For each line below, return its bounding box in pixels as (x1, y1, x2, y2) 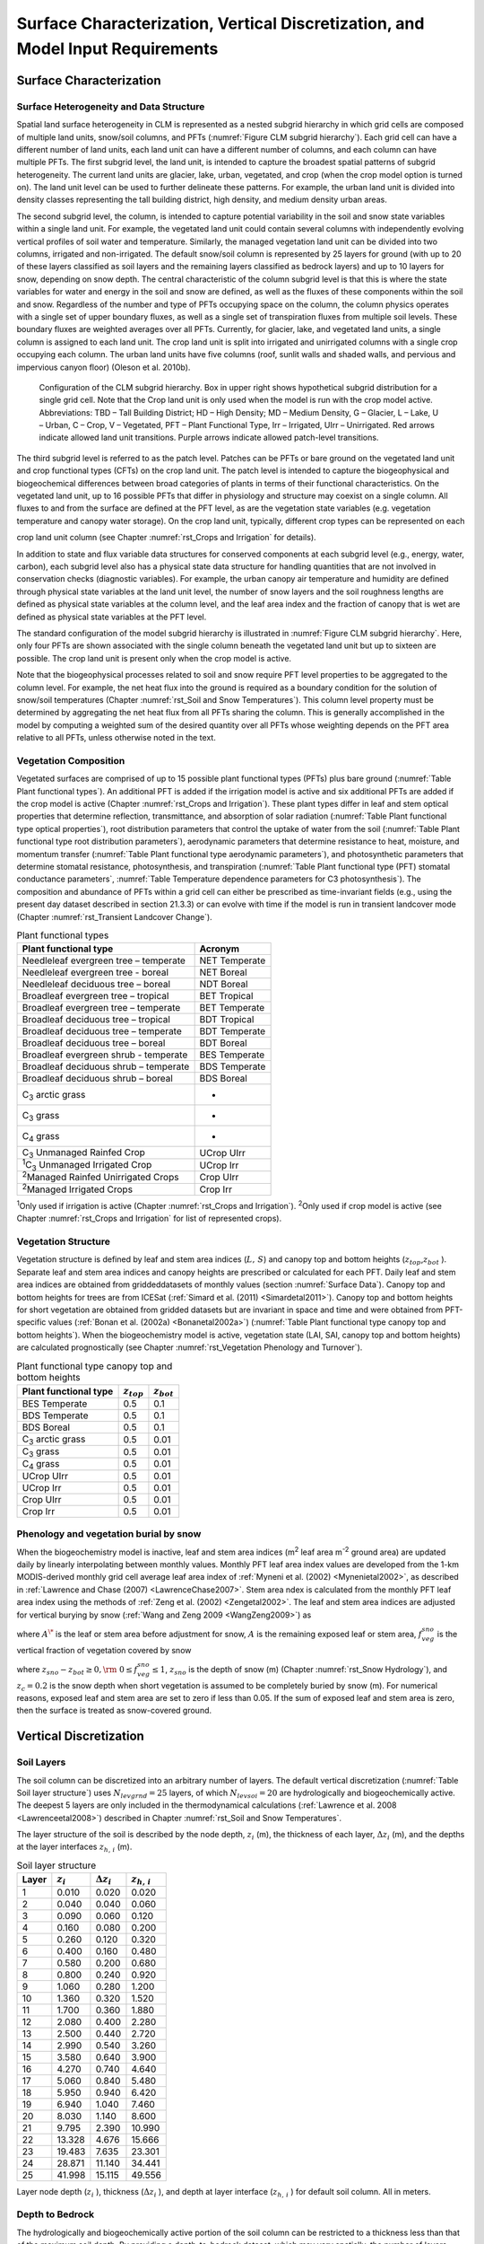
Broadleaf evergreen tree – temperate (22, 1002, 181, 1014)
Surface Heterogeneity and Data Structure (16, 100, 205, 112)
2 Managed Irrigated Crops (22, 1181, 134, 1196)
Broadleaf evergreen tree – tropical (22, 990, 169, 1003)
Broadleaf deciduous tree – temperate (22, 1025, 183, 1038)
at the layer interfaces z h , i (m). (16, 1841, 133, 1854)
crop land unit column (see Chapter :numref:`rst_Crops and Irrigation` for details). (16, 532, 317, 543)
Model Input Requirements (16, 39, 219, 58)
